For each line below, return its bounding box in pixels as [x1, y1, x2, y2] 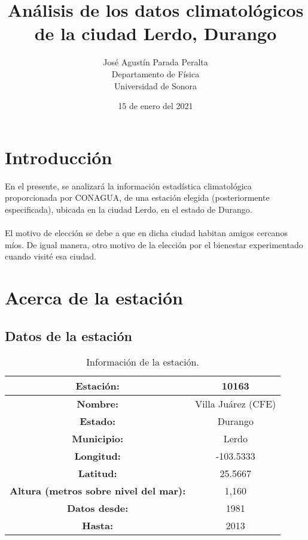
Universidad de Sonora [114, 79, 197, 92]
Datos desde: [66, 501, 129, 515]
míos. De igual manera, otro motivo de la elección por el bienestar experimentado [5, 238, 303, 251]
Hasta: [82, 518, 114, 533]
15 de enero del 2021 [118, 99, 193, 112]
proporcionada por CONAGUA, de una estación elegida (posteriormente [5, 191, 270, 204]
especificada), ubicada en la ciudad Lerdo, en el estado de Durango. [5, 203, 252, 215]
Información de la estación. [86, 355, 199, 369]
